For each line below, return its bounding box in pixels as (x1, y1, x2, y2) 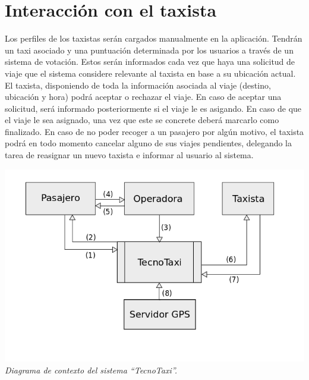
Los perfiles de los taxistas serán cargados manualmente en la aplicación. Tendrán (5, 32, 302, 45)
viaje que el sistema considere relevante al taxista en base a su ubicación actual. (5, 67, 296, 79)
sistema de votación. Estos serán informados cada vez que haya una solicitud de (5, 55, 295, 68)
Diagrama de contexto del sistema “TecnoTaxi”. (5, 363, 178, 376)
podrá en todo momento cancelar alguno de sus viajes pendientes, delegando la (5, 137, 292, 149)
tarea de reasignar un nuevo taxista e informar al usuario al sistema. (5, 149, 254, 161)
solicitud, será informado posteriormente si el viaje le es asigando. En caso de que (5, 102, 302, 114)
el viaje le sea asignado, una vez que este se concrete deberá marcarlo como (5, 114, 279, 126)
